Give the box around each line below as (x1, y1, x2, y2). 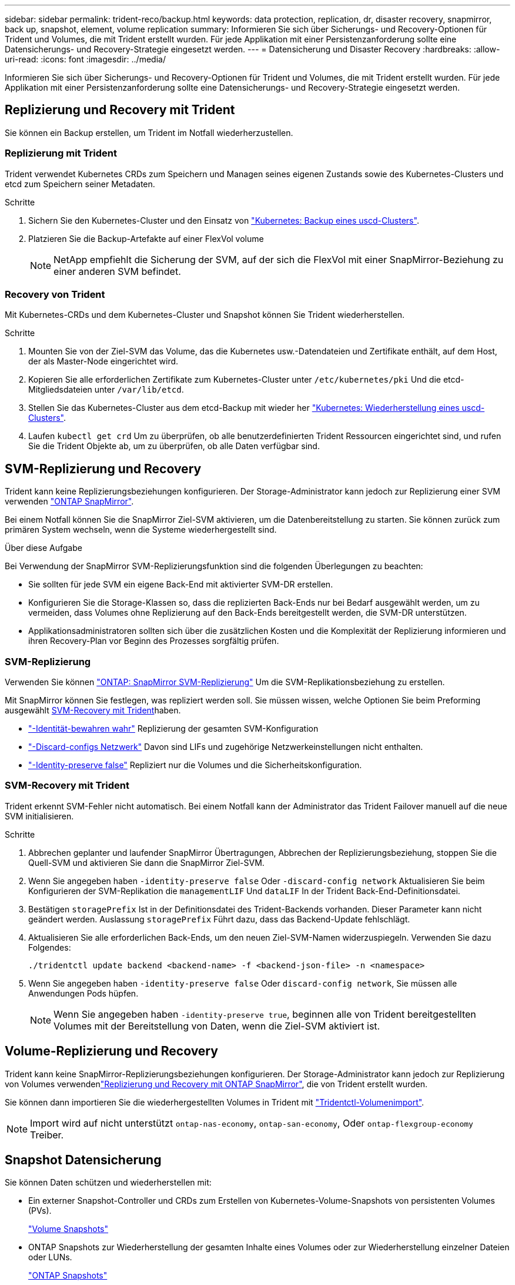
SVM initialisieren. (5, 811, 74, 821)
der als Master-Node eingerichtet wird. (28, 356, 179, 367)
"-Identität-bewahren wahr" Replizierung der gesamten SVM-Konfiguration (28, 723, 319, 733)
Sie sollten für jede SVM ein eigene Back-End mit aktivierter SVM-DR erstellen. (28, 579, 333, 590)
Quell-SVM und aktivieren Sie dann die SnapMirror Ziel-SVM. (28, 857, 265, 868)
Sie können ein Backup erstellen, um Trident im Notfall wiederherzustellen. (5, 127, 293, 138)
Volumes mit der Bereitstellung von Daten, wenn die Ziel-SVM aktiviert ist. (53, 1020, 380, 1032)
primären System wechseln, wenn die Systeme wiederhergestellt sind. (5, 524, 277, 535)
